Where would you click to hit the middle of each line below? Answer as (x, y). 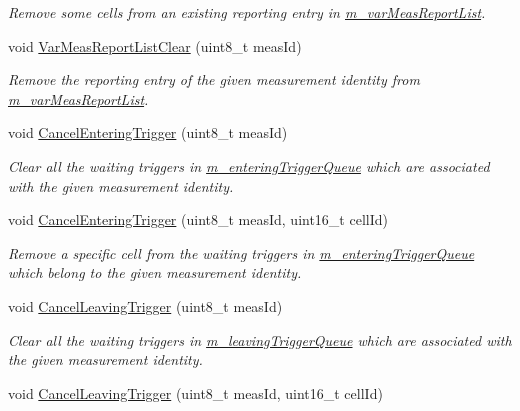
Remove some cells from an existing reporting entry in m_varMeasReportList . (247, 12)
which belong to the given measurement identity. (155, 272)
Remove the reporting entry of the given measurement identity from (214, 79)
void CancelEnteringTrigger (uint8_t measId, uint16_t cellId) (198, 219)
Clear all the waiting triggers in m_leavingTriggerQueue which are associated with (260, 339)
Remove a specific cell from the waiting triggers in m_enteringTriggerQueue (241, 252)
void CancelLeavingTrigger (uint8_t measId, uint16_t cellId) (195, 392)
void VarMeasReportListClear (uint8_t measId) (155, 45)
